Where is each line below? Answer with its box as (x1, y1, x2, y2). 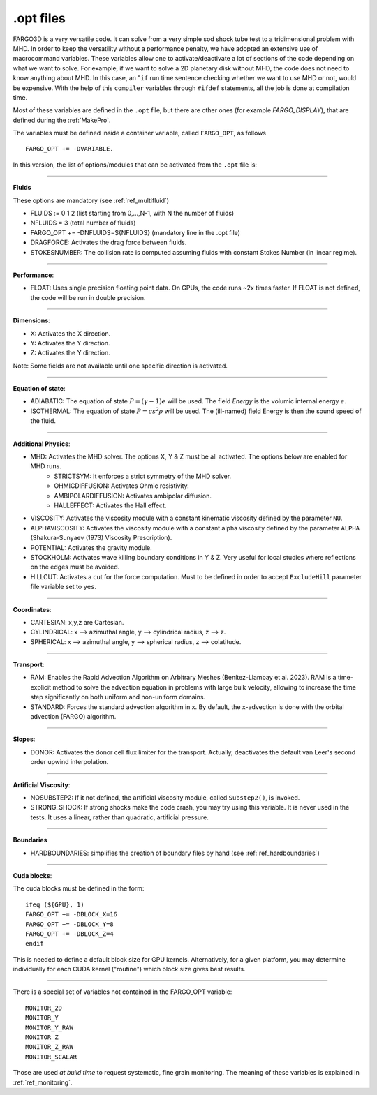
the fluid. (30, 417, 56, 425)
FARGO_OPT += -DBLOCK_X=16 (25, 911, 118, 918)
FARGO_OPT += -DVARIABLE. (25, 145, 114, 153)
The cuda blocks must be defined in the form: (13, 884, 145, 893)
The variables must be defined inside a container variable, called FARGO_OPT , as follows (13, 129, 267, 137)
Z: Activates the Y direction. (30, 349, 111, 357)
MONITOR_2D (25, 1004, 63, 1012)
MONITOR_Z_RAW (25, 1043, 73, 1051)
